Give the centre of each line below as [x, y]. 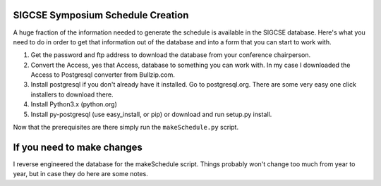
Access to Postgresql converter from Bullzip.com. [103, 75]
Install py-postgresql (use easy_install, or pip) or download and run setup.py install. [151, 114]
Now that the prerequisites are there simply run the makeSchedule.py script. [126, 128]
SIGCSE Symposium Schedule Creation [101, 15]
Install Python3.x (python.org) [74, 104]
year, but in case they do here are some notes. [80, 174]
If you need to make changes [78, 147]
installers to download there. [72, 94]
